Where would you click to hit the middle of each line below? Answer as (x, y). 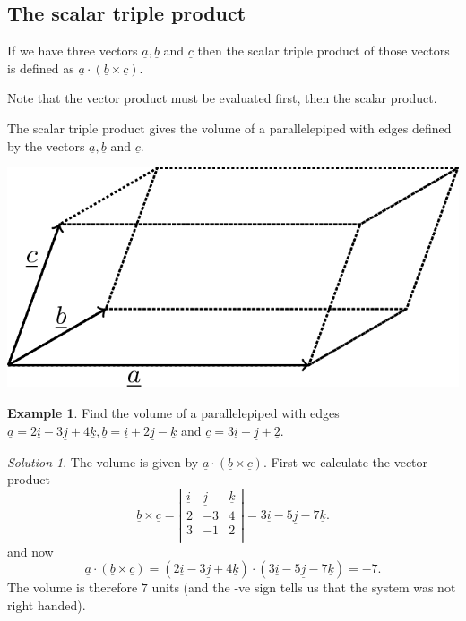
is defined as (41, 68)
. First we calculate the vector (345, 461)
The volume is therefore (73, 587)
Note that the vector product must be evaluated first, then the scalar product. (222, 98)
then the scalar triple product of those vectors (324, 51)
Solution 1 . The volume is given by (103, 461)
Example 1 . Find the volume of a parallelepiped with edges (173, 413)
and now (30, 551)
